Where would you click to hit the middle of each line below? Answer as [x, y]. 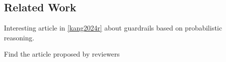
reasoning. [19, 37]
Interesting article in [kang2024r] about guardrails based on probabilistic [113, 28]
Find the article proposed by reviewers [62, 54]
